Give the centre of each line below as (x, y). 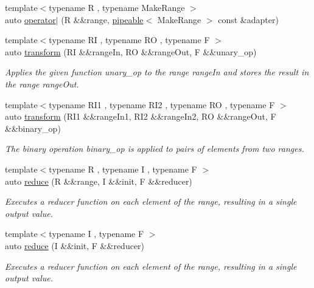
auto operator (30, 19)
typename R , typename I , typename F (123, 169)
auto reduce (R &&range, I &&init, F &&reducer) (99, 181)
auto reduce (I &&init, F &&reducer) (75, 245)
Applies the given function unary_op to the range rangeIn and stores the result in (157, 72)
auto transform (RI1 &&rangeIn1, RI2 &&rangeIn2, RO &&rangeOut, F (141, 116)
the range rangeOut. (42, 84)
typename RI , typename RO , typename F (129, 40)
